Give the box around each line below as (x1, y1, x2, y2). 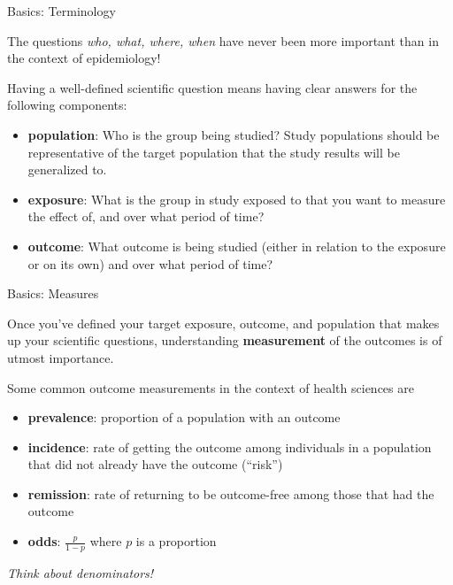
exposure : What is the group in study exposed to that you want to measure (27, 189, 446, 208)
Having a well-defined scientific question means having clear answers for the (7, 78, 418, 96)
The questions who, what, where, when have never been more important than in (7, 31, 439, 50)
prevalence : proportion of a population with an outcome (27, 408, 341, 427)
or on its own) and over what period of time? (27, 254, 273, 273)
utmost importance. (7, 348, 114, 366)
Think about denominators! (7, 563, 154, 581)
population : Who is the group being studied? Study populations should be (27, 125, 440, 143)
